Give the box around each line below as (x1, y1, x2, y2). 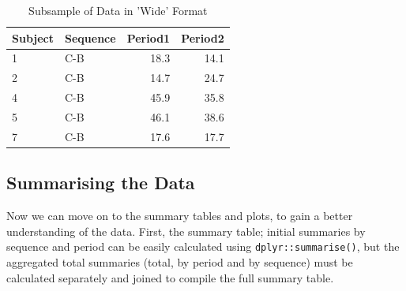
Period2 (181, 29, 224, 46)
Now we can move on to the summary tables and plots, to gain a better (6, 207, 353, 224)
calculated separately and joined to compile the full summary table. (6, 269, 334, 285)
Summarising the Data (6, 170, 195, 195)
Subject (12, 29, 54, 46)
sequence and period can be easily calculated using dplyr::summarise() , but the (6, 238, 400, 255)
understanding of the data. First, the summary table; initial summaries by (6, 222, 366, 239)
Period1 (126, 29, 171, 46)
